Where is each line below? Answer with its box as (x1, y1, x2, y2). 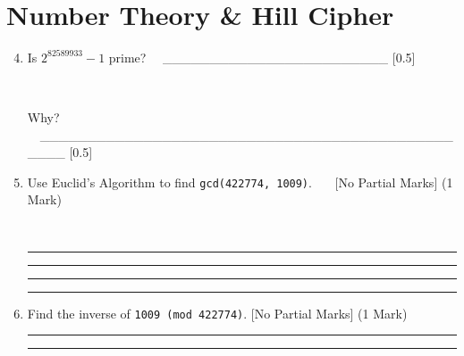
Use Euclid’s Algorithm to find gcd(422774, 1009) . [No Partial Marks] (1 (27, 172, 453, 191)
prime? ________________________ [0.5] (108, 47, 416, 66)
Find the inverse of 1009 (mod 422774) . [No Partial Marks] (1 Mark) (27, 303, 408, 322)
